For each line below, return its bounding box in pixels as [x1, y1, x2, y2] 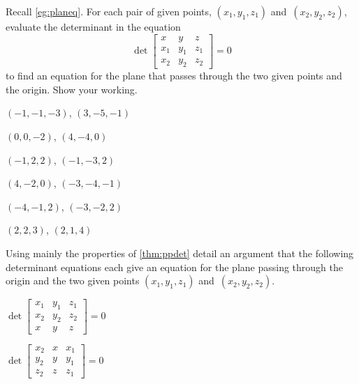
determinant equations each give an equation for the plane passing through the [6, 259, 343, 274]
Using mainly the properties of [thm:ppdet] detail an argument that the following [6, 246, 354, 261]
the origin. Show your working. [6, 82, 138, 96]
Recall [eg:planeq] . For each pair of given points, [6, 4, 212, 18]
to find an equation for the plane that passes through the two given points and [6, 68, 342, 83]
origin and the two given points [6, 273, 140, 288]
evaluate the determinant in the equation [6, 20, 181, 33]
